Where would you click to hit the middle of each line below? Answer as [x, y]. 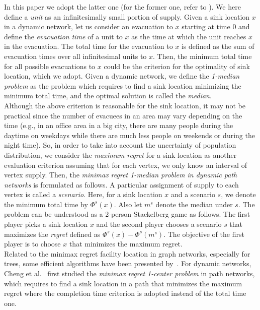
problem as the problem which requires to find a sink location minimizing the [123, 85]
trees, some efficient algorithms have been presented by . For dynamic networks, [128, 263]
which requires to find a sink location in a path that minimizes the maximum [123, 283]
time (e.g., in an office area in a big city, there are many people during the [119, 125]
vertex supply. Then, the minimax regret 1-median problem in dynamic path [121, 175]
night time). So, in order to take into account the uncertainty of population [120, 145]
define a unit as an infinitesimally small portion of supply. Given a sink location [127, 16]
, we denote [238, 194]
